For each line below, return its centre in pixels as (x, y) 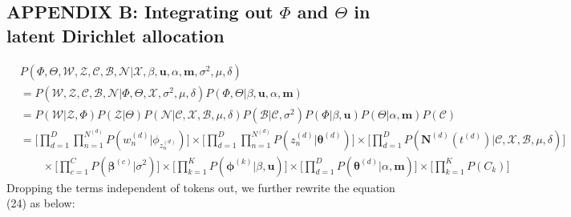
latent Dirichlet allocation (115, 35)
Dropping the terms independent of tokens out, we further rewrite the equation (201, 187)
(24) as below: (41, 203)
